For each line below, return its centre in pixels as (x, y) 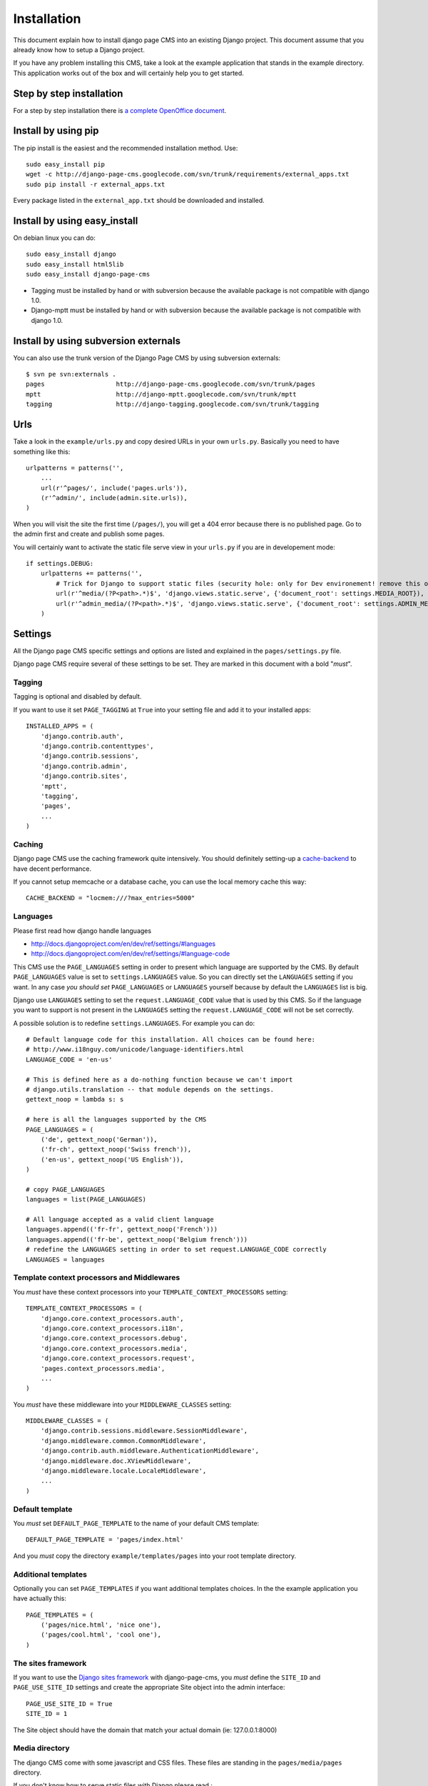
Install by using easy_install (76, 220)
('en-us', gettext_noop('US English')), (112, 1159)
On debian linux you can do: (55, 238)
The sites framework (50, 1663)
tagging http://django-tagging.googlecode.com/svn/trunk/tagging (173, 404)
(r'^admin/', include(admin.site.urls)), (114, 498)
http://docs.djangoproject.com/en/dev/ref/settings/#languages (123, 944)
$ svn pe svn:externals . (71, 374)
